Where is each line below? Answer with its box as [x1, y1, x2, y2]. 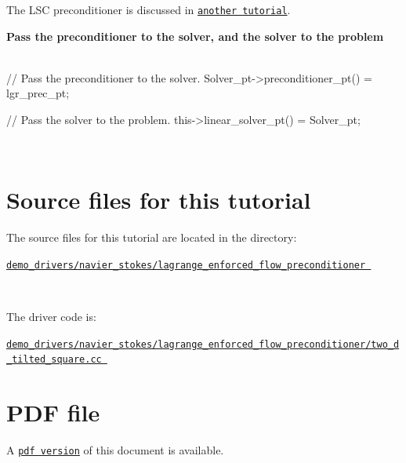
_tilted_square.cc [6, 354, 102, 366]
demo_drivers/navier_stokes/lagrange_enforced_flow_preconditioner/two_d [6, 338, 400, 350]
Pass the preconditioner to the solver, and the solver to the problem [6, 27, 384, 44]
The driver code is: [6, 308, 96, 325]
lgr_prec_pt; [6, 85, 70, 101]
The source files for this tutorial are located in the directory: [6, 229, 297, 246]
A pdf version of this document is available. [6, 442, 224, 458]
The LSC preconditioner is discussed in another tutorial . [6, 2, 291, 17]
